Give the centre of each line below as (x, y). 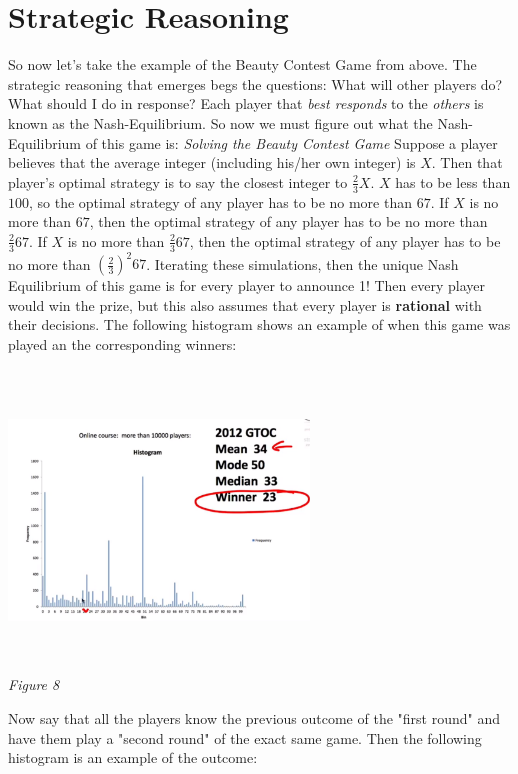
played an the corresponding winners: (122, 343)
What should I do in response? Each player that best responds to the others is (246, 103)
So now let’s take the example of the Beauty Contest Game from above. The (242, 64)
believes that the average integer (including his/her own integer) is (212, 162)
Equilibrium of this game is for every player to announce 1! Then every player (246, 285)
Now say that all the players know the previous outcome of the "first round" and (254, 717)
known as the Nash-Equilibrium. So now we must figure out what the (220, 122)
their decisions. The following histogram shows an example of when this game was (259, 324)
